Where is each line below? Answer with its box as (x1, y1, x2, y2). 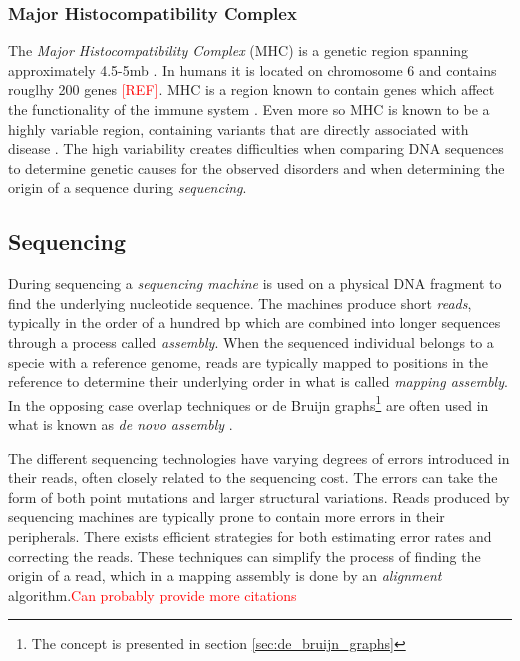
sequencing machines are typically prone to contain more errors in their (8, 506, 445, 527)
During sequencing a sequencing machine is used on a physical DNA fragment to (8, 273, 502, 294)
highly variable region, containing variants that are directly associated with (8, 118, 469, 139)
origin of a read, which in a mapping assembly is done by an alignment (8, 565, 442, 586)
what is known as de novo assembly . (8, 413, 233, 434)
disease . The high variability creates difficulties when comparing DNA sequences (8, 138, 504, 159)
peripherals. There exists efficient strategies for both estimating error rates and (8, 525, 492, 546)
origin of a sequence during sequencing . (8, 177, 247, 198)
